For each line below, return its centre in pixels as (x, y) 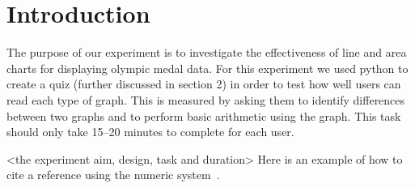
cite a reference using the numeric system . (113, 175)
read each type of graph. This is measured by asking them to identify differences (206, 99)
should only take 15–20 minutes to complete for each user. (150, 132)
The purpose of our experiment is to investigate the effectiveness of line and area (207, 52)
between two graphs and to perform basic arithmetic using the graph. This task (204, 115)
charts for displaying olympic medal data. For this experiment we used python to (207, 68)
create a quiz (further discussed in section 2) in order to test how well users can (204, 84)
